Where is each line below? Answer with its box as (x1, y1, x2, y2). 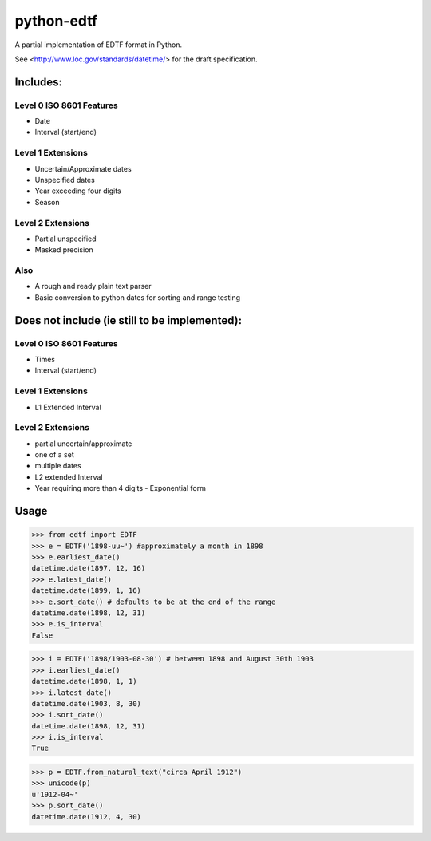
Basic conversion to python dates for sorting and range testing (34, 292, 241, 302)
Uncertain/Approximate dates (34, 164, 132, 173)
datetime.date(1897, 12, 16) (31, 563, 146, 573)
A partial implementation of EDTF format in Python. (14, 40, 183, 49)
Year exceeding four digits (34, 186, 121, 195)
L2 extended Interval (34, 472, 103, 482)
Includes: (14, 75, 63, 89)
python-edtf (14, 12, 98, 30)
